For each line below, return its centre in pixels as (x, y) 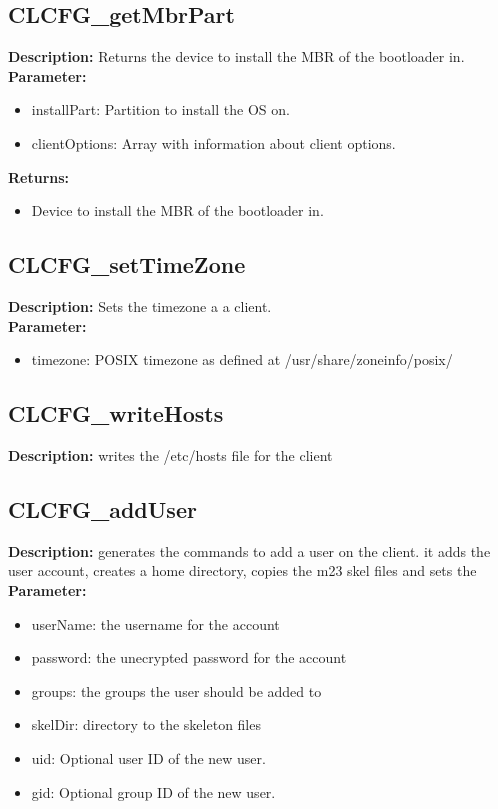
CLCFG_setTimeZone (127, 264)
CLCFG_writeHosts (116, 413)
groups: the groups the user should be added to (176, 690)
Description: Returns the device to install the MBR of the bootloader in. (236, 56)
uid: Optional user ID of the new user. (148, 757)
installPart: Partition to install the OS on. (160, 109)
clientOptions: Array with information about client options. (213, 142)
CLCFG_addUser (102, 508)
